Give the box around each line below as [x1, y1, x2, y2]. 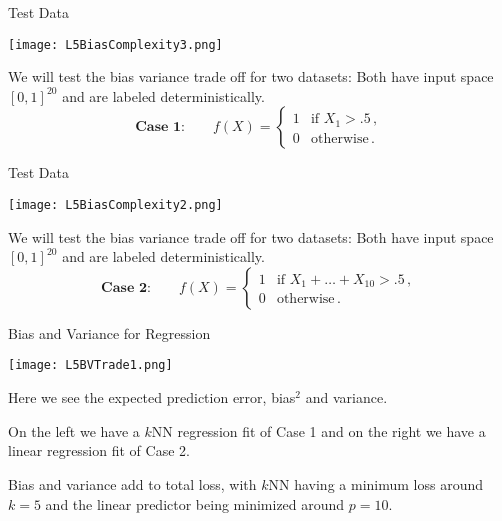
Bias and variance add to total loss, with [8, 473, 257, 494]
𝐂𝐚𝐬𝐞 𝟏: [135, 120, 185, 135]
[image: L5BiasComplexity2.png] [8, 198, 223, 213]
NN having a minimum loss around [268, 473, 484, 494]
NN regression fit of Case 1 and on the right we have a [151, 420, 486, 441]
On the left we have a [8, 420, 140, 441]
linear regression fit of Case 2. [8, 440, 190, 461]
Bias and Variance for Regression [8, 322, 211, 343]
